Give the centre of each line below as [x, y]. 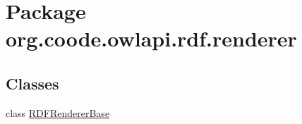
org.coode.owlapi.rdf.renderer [151, 38]
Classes [32, 83]
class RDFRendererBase [58, 112]
